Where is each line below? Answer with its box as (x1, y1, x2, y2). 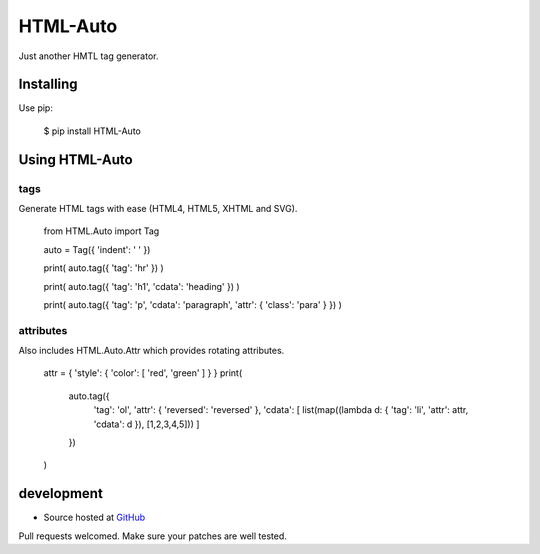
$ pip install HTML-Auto (43, 125, 142, 137)
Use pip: (18, 102, 54, 114)
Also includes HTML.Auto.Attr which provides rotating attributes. (18, 345, 285, 357)
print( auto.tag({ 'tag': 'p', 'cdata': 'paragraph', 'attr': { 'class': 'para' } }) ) (43, 298, 342, 310)
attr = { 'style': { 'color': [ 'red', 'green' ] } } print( (43, 367, 243, 379)
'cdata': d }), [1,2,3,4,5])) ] (93, 418, 200, 430)
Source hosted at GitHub (43, 511, 146, 524)
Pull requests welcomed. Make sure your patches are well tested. (18, 530, 287, 542)
